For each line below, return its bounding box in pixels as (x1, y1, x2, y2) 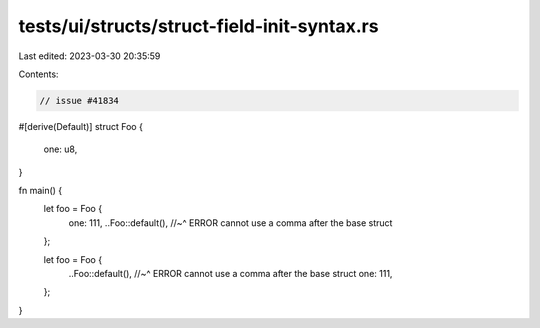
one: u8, (43, 143, 78, 155)
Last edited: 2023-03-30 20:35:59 (18, 50, 161, 62)
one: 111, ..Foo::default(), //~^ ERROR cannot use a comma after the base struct (68, 216, 393, 229)
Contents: (18, 68, 59, 80)
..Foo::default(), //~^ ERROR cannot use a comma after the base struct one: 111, (68, 268, 393, 280)
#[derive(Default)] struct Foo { (18, 120, 144, 132)
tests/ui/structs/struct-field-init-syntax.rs (18, 15, 379, 37)
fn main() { (18, 185, 63, 197)
